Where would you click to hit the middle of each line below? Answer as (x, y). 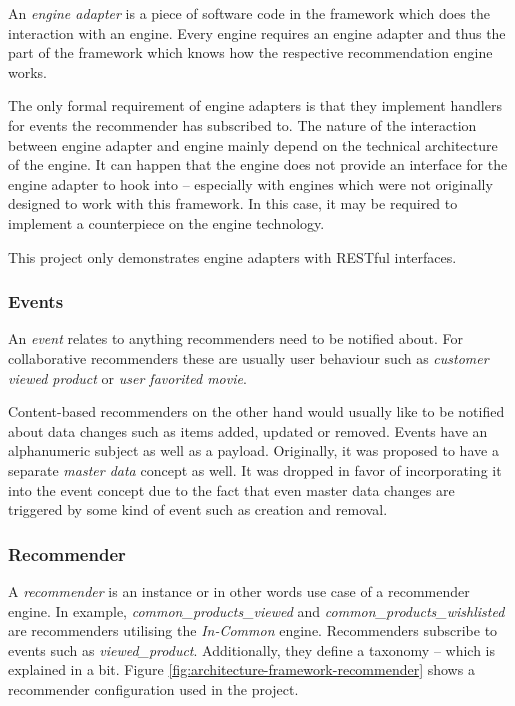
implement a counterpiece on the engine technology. (166, 222)
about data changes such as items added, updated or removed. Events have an (248, 430)
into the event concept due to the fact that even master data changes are (231, 489)
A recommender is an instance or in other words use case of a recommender (239, 590)
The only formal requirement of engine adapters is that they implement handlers (255, 105)
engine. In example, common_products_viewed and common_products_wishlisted (256, 610)
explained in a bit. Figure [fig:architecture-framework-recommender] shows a (241, 669)
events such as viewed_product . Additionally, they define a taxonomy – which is (252, 649)
